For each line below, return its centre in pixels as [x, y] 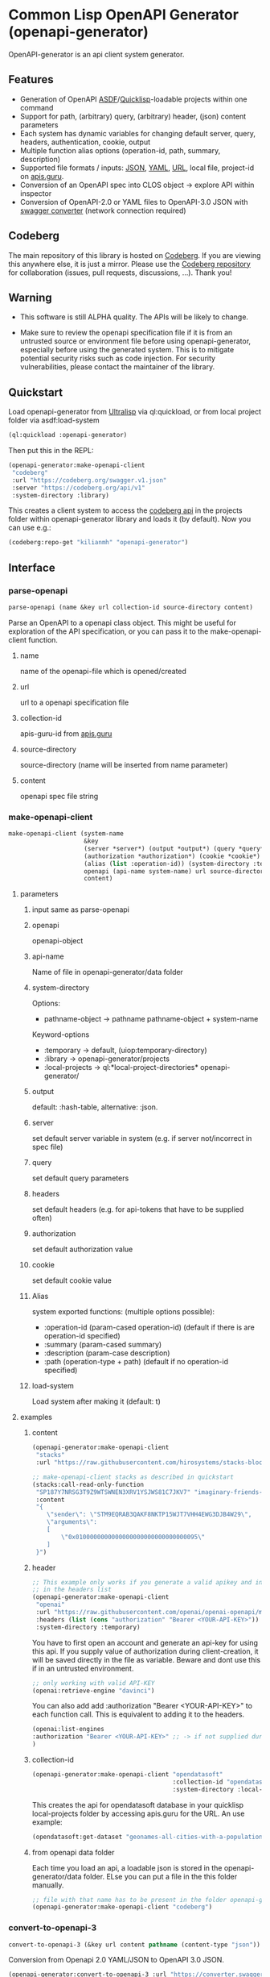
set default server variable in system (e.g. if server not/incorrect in [142, 1138]
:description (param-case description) [107, 1353]
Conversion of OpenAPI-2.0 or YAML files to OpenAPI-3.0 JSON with [134, 202]
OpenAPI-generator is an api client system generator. [96, 54]
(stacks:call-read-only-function [88, 1484]
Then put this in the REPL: [51, 451]
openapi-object [57, 941]
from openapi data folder [73, 1852]
